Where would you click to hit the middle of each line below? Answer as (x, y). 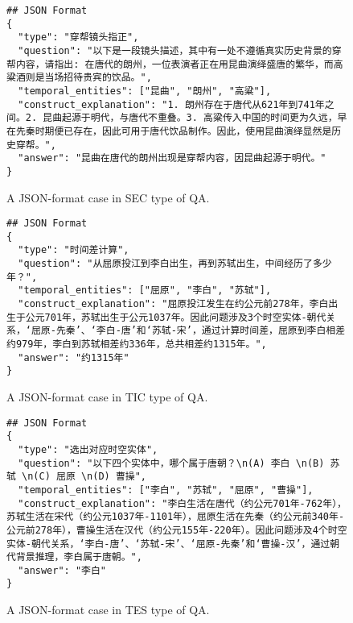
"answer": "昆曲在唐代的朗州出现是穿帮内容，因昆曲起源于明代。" (172, 158)
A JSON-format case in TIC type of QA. (107, 397)
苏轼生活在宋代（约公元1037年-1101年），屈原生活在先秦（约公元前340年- (176, 517)
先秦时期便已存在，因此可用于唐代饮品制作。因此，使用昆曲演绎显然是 (174, 131)
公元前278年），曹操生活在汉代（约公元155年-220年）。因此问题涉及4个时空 (177, 530)
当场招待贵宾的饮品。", (98, 78)
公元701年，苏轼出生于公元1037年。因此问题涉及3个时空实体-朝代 (176, 317)
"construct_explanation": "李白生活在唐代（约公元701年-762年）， (182, 503)
